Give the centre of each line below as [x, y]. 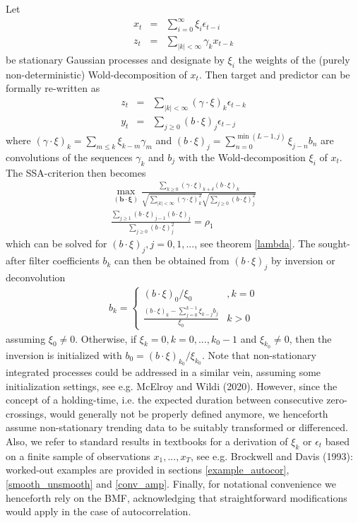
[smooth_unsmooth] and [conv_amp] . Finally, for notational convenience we [171, 483]
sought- [334, 243]
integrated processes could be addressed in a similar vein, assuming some [163, 371]
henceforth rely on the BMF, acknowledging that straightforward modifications [177, 497]
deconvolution [36, 277]
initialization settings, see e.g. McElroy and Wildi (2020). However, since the [172, 386]
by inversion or [303, 260]
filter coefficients [64, 260]
